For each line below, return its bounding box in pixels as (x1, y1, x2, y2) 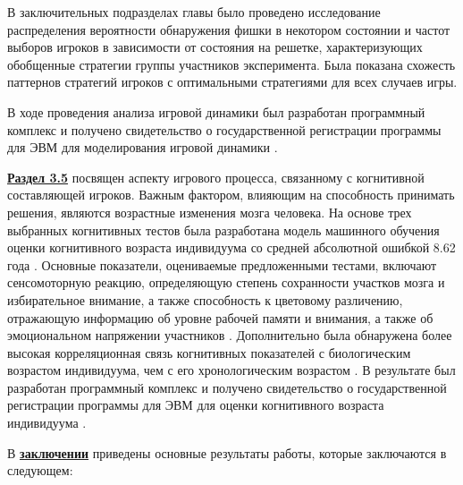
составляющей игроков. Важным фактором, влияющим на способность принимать (7, 185, 455, 204)
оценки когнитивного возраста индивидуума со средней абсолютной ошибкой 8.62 (7, 238, 456, 257)
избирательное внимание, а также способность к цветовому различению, (7, 290, 403, 309)
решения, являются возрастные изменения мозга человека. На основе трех (7, 202, 412, 221)
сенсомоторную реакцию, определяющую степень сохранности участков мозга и (7, 273, 445, 292)
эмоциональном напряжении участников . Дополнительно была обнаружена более (7, 326, 452, 345)
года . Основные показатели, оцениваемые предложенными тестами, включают (7, 255, 437, 274)
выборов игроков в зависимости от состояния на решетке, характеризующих (7, 38, 423, 56)
